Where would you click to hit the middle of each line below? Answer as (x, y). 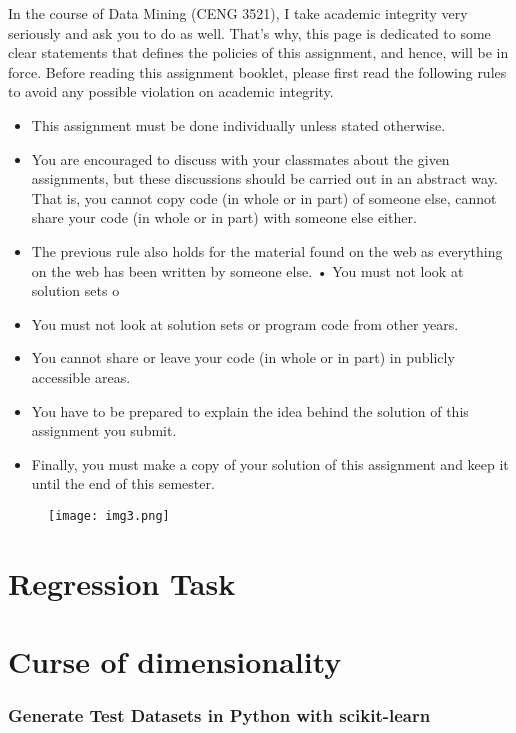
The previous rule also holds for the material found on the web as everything (267, 250)
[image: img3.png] (109, 515)
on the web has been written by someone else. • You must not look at (247, 270)
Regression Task (122, 582)
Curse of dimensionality (175, 661)
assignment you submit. (104, 430)
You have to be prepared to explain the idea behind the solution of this (250, 410)
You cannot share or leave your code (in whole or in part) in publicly (243, 357)
